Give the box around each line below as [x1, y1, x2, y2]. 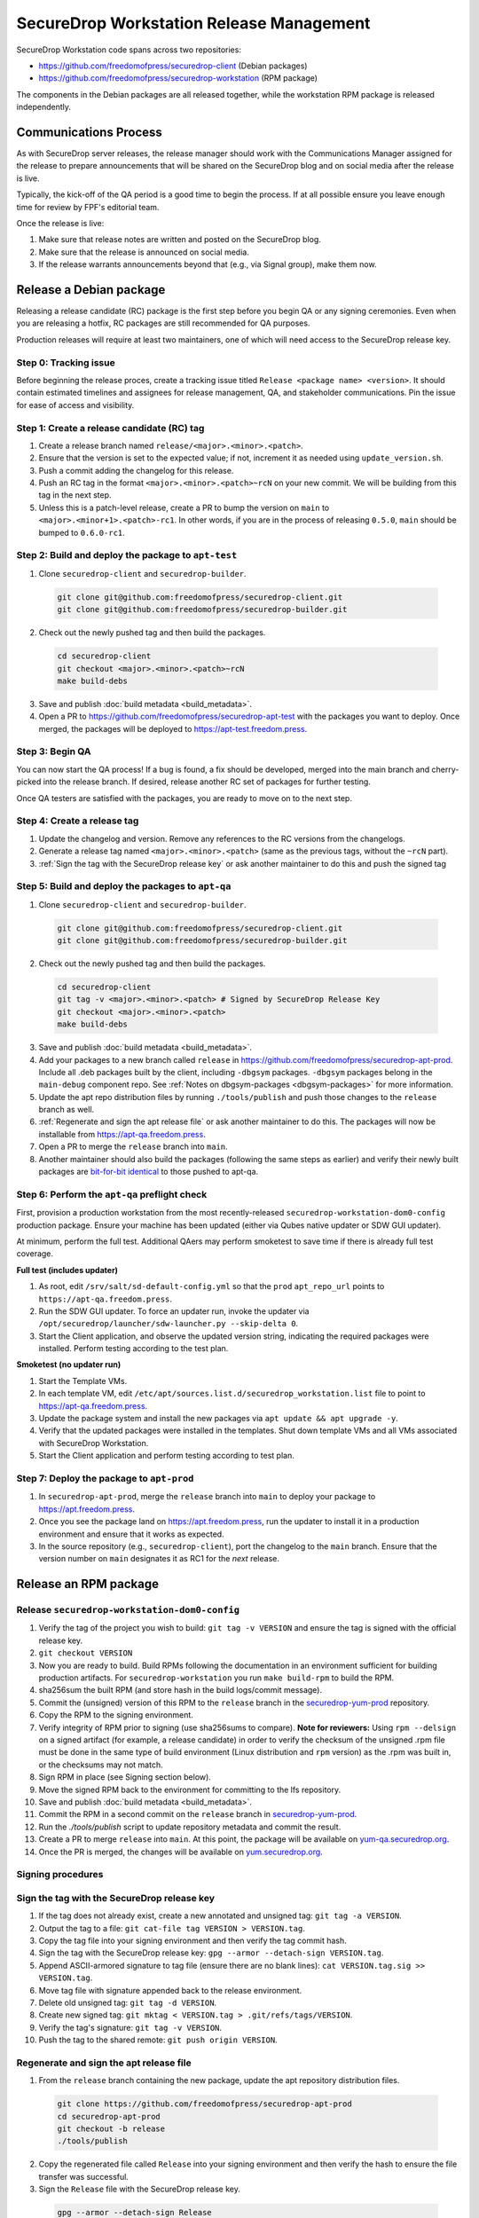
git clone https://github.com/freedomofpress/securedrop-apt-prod [57, 2099, 352, 2109]
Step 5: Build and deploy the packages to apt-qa [16, 880, 232, 893]
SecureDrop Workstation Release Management [16, 13, 371, 33]
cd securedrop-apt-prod [57, 2112, 161, 2121]
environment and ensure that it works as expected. [38, 1529, 225, 1539]
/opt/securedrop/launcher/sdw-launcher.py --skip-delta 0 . [38, 1318, 299, 1329]
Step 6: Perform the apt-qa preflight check [16, 1188, 208, 1200]
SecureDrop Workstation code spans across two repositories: [16, 44, 241, 55]
